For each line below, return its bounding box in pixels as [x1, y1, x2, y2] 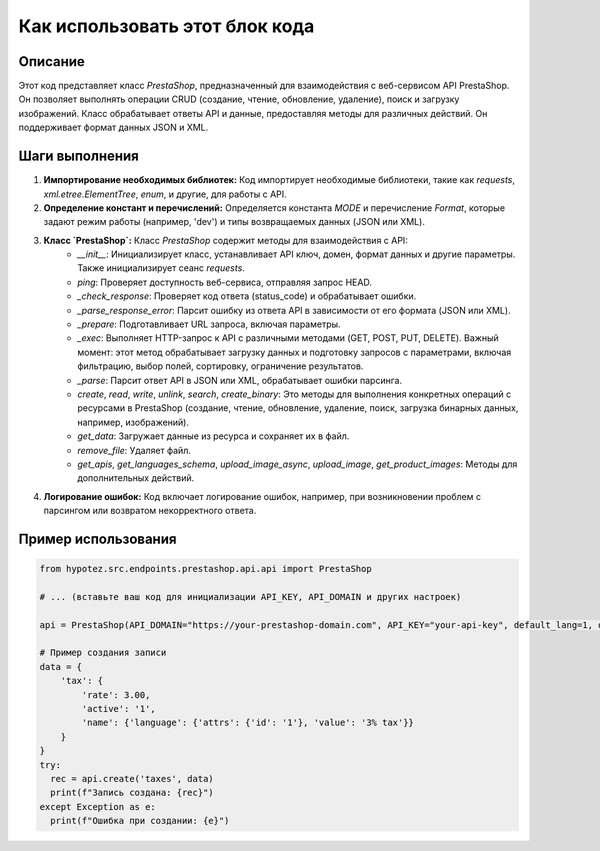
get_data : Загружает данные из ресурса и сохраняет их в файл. [77, 430, 350, 442]
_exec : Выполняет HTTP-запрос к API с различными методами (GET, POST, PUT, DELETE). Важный [77, 332, 499, 344]
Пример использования [18, 530, 177, 547]
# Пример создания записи [39, 647, 167, 659]
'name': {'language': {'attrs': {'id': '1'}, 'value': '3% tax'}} [81, 717, 415, 729]
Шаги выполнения [18, 148, 139, 165]
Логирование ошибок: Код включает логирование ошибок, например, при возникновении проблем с [43, 490, 482, 502]
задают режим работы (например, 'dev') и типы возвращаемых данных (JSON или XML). [43, 216, 425, 228]
